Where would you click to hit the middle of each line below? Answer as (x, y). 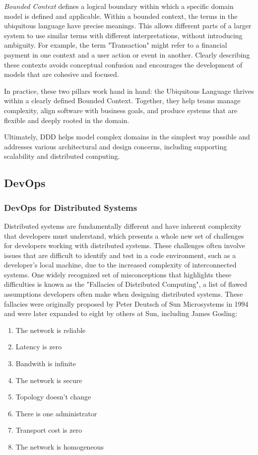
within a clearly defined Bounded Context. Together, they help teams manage (122, 100)
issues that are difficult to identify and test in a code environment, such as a (120, 255)
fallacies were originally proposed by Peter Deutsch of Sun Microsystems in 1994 (126, 303)
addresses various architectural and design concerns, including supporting (116, 146)
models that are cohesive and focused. (62, 74)
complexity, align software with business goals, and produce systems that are (121, 110)
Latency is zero (39, 347)
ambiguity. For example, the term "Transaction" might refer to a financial (116, 45)
